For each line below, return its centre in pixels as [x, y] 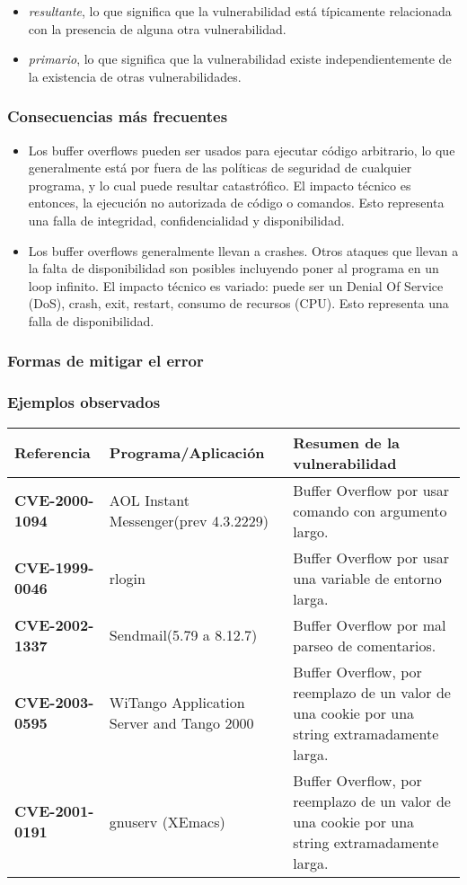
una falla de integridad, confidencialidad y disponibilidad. [186, 220]
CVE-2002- [54, 624]
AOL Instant [150, 500]
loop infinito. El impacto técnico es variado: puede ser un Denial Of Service [236, 285]
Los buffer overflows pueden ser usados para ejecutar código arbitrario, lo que [242, 150]
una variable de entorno [367, 578]
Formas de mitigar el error [106, 361]
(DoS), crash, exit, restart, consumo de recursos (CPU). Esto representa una [238, 303]
